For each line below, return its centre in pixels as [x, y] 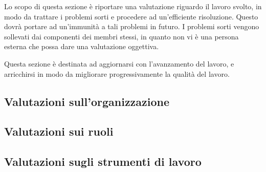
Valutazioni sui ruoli [59, 131]
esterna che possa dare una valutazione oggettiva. [82, 46]
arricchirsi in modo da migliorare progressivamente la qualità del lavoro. [117, 73]
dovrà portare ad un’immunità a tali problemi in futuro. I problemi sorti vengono [132, 26]
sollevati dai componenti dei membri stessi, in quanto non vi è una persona [121, 36]
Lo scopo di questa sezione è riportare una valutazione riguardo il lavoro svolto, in [133, 6]
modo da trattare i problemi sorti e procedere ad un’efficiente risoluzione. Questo [131, 16]
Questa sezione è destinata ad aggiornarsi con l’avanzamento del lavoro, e [119, 63]
